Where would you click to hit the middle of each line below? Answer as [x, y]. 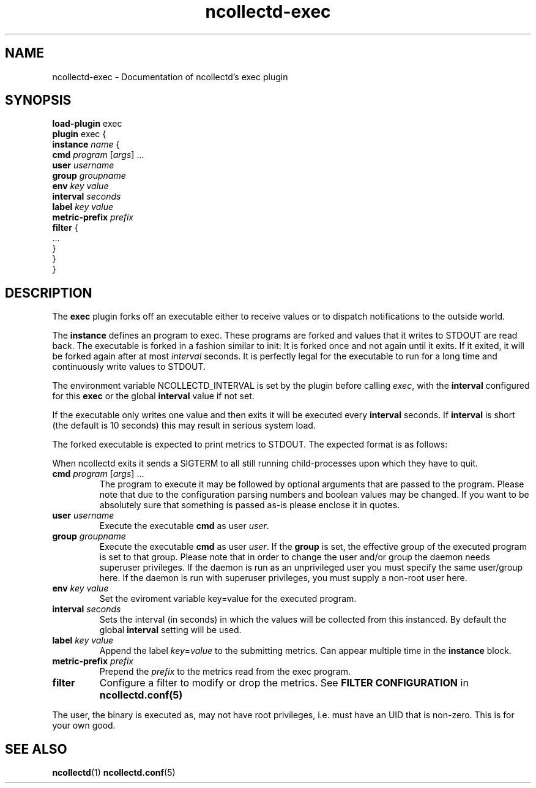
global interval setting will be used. [170, 630]
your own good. [84, 726]
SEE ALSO [36, 749]
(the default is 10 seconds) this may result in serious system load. [184, 426]
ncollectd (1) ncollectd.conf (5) [114, 773]
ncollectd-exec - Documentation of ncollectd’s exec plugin [170, 77]
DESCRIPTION [49, 293]
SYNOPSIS [38, 100]
